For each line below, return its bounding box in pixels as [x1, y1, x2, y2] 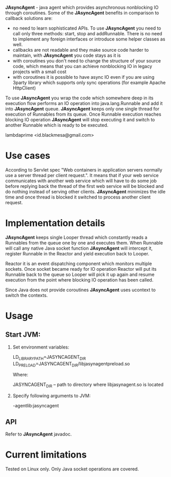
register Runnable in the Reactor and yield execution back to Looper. [5, 250, 150, 256]
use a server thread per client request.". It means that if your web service [5, 172, 159, 178]
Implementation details [5, 218, 106, 229]
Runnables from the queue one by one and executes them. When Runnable [5, 240, 163, 246]
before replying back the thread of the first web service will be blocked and [5, 183, 164, 189]
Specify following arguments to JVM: [12, 393, 91, 399]
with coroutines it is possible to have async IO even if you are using [12, 74, 155, 80]
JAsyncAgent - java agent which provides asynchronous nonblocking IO [5, 5, 159, 10]
